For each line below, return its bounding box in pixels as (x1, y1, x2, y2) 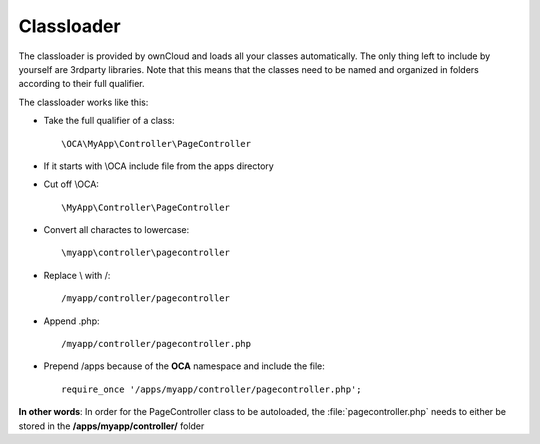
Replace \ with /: (43, 269, 111, 281)
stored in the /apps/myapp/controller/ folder (18, 420, 205, 432)
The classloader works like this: (18, 96, 149, 108)
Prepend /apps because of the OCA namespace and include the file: (43, 360, 325, 372)
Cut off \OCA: (43, 178, 100, 190)
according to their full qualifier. (18, 78, 145, 90)
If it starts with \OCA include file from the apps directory (43, 160, 274, 172)
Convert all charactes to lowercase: (43, 224, 190, 236)
